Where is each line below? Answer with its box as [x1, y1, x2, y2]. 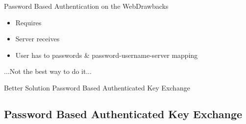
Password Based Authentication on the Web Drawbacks [4, 1, 169, 11]
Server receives [15, 34, 60, 44]
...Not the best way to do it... [4, 66, 92, 76]
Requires [15, 17, 42, 27]
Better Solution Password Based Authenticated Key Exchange [4, 82, 190, 92]
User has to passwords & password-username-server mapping [15, 50, 198, 60]
